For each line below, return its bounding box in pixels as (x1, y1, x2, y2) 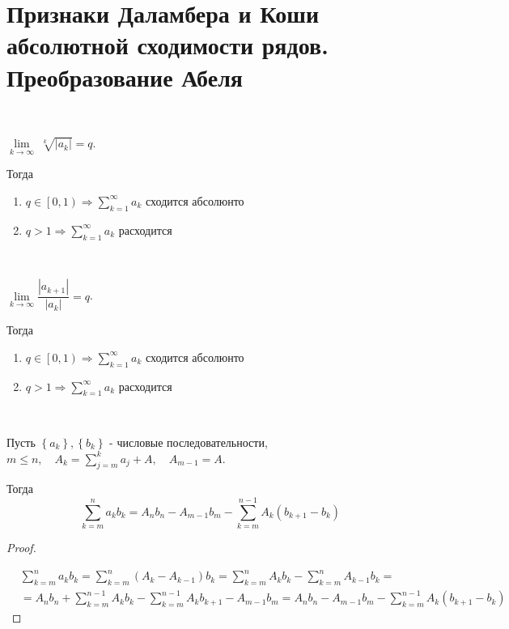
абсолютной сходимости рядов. (6, 28, 329, 62)
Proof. (6, 539, 36, 556)
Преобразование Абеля (6, 60, 243, 93)
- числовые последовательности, (109, 433, 268, 450)
